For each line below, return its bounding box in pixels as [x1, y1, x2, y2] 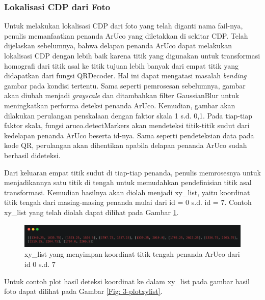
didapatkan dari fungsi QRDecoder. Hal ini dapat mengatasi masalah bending [4, 70, 247, 81]
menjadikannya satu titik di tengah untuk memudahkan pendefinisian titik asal [4, 177, 252, 188]
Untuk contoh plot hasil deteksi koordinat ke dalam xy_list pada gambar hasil [4, 276, 250, 286]
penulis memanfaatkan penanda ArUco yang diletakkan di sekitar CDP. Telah [4, 30, 248, 41]
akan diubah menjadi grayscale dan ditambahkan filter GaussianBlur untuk [4, 90, 240, 101]
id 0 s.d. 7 [24, 259, 56, 269]
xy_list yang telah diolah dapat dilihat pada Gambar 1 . [4, 206, 179, 217]
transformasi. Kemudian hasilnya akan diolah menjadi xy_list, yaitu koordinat [4, 187, 250, 197]
